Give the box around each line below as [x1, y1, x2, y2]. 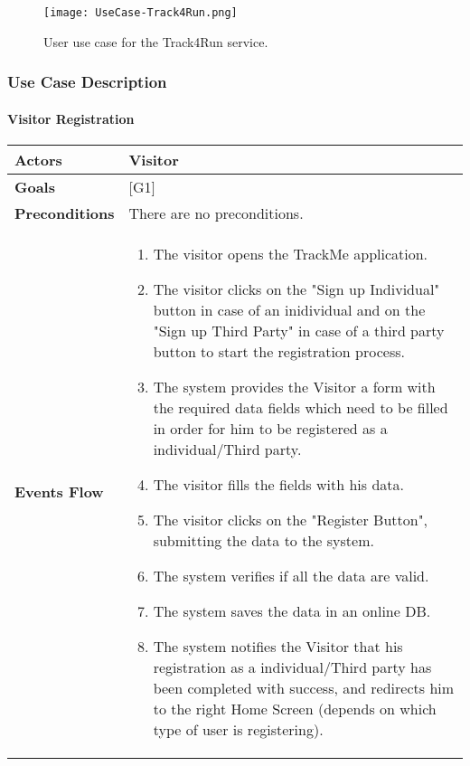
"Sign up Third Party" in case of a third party [153, 319, 445, 341]
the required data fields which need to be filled [153, 396, 448, 418]
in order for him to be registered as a [153, 417, 388, 439]
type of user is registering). [153, 718, 324, 740]
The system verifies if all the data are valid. [153, 564, 429, 586]
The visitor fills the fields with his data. [153, 473, 404, 495]
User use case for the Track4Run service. [43, 32, 268, 51]
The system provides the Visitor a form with [153, 375, 436, 397]
